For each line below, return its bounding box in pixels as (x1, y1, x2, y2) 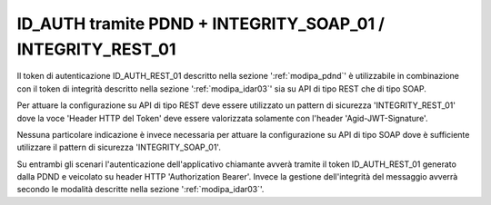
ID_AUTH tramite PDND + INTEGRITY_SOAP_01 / (16, 14, 386, 34)
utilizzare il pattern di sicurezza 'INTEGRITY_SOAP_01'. (16, 142, 222, 153)
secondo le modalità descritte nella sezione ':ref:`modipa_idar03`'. (16, 184, 265, 195)
